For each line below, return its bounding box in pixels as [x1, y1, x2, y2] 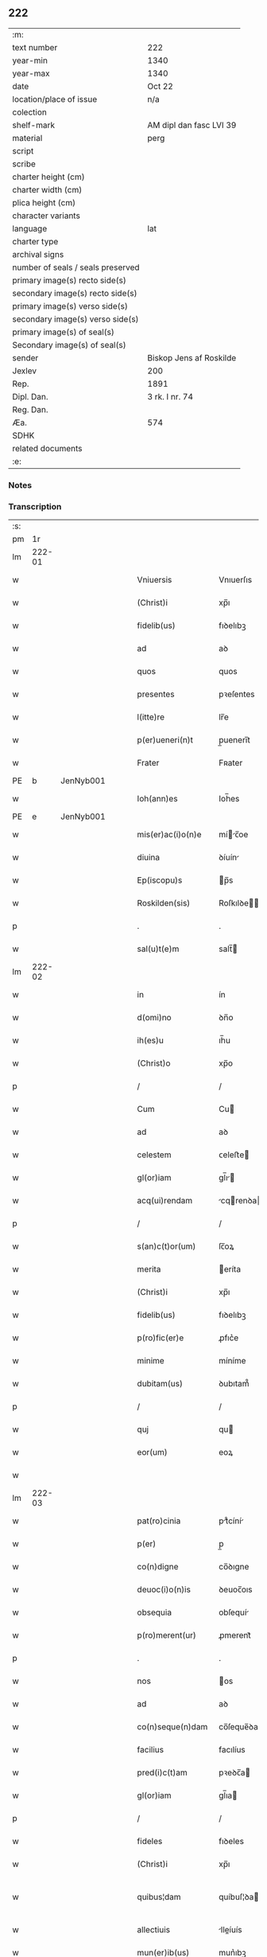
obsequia [137, 1607, 172, 1618]
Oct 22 [147, 80, 173, 92]
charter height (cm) [12, 171, 85, 182]
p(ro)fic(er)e [137, 1332, 184, 1343]
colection [12, 107, 48, 118]
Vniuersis [137, 575, 172, 586]
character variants [12, 210, 81, 221]
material [12, 132, 43, 143]
